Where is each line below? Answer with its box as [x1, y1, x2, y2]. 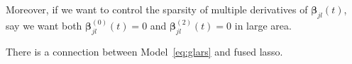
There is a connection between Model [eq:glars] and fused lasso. [6, 44, 283, 59]
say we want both [6, 18, 82, 33]
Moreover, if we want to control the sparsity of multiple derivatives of [6, 2, 308, 16]
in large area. [234, 18, 292, 33]
